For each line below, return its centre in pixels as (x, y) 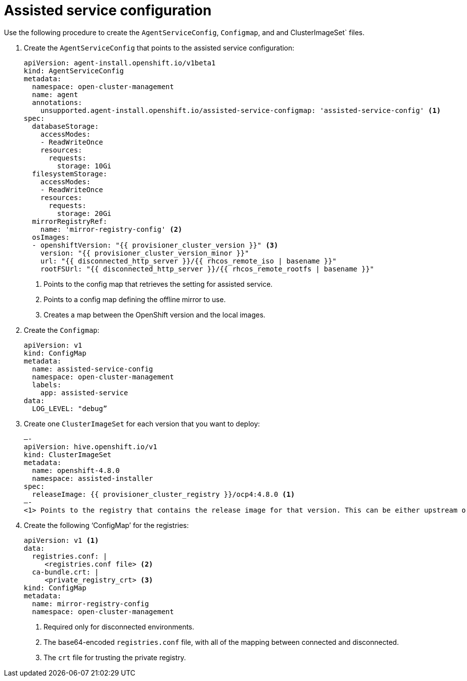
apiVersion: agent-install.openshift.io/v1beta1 (120, 63)
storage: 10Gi (84, 166)
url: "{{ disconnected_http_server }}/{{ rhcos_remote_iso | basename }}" (188, 261)
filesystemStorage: (70, 174)
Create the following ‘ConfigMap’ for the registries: (106, 525)
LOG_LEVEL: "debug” (70, 408)
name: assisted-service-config (93, 369)
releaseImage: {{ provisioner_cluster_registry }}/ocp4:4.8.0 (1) (163, 494)
